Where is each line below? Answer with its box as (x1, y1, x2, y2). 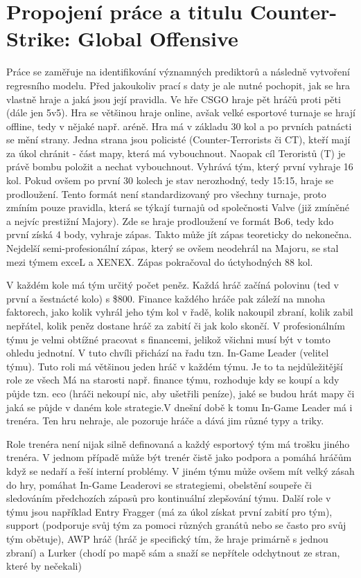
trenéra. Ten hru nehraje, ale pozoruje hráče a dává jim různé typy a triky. (6, 413, 324, 428)
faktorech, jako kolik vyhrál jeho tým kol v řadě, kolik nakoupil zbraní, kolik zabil (6, 305, 353, 319)
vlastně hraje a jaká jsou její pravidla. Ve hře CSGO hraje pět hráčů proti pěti (6, 91, 341, 106)
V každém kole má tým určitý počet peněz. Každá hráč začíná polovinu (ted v (6, 278, 339, 292)
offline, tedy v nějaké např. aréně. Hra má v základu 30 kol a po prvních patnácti (6, 118, 352, 133)
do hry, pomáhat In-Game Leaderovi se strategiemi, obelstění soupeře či (6, 477, 312, 491)
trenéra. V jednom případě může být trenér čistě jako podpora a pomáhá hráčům (6, 450, 352, 464)
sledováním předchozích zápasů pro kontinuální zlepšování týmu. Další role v (6, 491, 331, 505)
